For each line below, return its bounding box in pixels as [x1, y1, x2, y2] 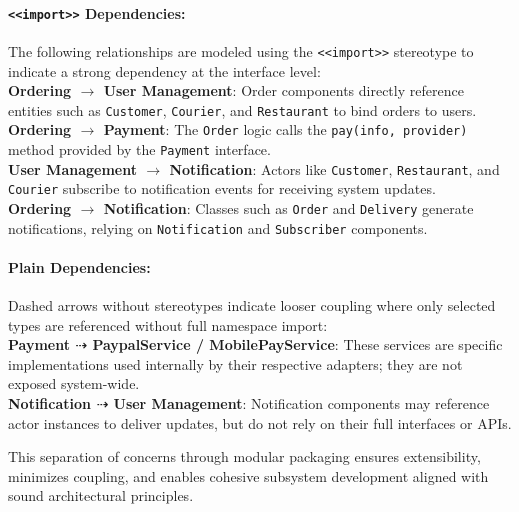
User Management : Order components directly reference [103, 80, 464, 101]
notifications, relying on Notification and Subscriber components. [8, 217, 428, 238]
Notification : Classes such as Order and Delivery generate [103, 197, 474, 218]
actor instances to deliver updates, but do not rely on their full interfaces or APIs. [8, 412, 512, 433]
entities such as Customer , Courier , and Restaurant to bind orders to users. [8, 99, 477, 120]
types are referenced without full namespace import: [8, 314, 328, 335]
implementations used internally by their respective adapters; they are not [8, 353, 463, 374]
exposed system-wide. [8, 373, 140, 394]
